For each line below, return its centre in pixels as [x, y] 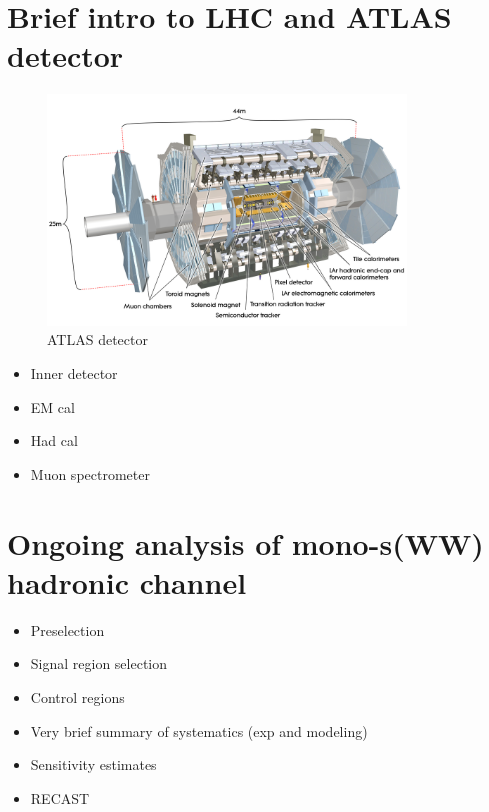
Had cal [54, 440]
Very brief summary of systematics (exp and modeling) [199, 730]
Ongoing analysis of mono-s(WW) [245, 542]
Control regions [77, 696]
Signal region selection [99, 663]
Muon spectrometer [90, 473]
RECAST [60, 797]
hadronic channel [127, 581]
